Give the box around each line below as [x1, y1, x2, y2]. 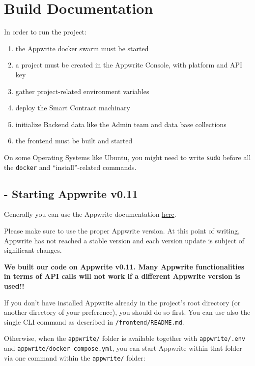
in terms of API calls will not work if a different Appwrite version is [4, 271, 241, 281]
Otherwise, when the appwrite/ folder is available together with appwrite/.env [4, 333, 246, 343]
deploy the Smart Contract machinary [15, 102, 130, 113]
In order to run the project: [4, 27, 86, 37]
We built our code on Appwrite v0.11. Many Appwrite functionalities [4, 261, 245, 271]
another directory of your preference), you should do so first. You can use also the [4, 307, 251, 317]
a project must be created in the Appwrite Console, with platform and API [15, 60, 243, 70]
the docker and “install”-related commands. [4, 162, 137, 172]
